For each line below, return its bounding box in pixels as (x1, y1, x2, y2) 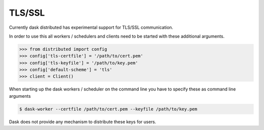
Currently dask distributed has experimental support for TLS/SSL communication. (9, 24, 174, 30)
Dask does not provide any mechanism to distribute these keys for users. (9, 119, 156, 125)
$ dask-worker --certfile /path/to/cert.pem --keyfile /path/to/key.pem (19, 106, 198, 112)
